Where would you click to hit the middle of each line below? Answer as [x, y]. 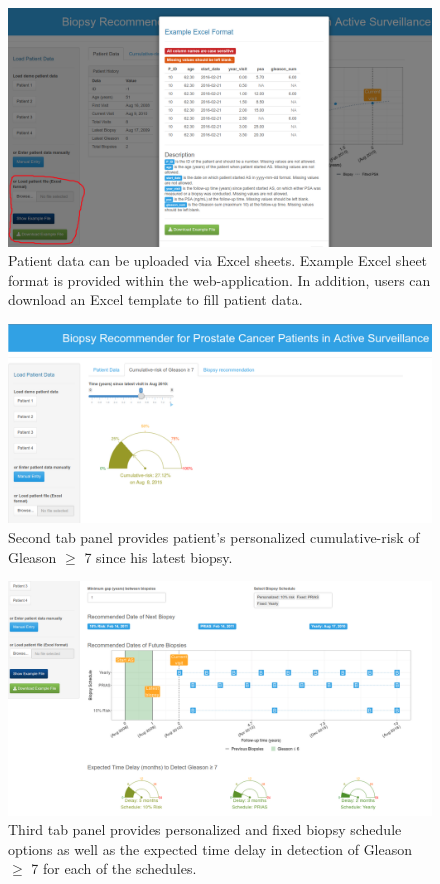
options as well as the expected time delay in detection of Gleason [210, 848]
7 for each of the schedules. [114, 868]
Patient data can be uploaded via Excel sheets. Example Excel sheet [218, 260]
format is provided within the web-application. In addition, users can [219, 279]
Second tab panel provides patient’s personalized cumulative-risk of [214, 537]
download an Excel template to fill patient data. [155, 299]
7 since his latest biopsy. [158, 556]
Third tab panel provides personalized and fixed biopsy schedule [205, 829]
